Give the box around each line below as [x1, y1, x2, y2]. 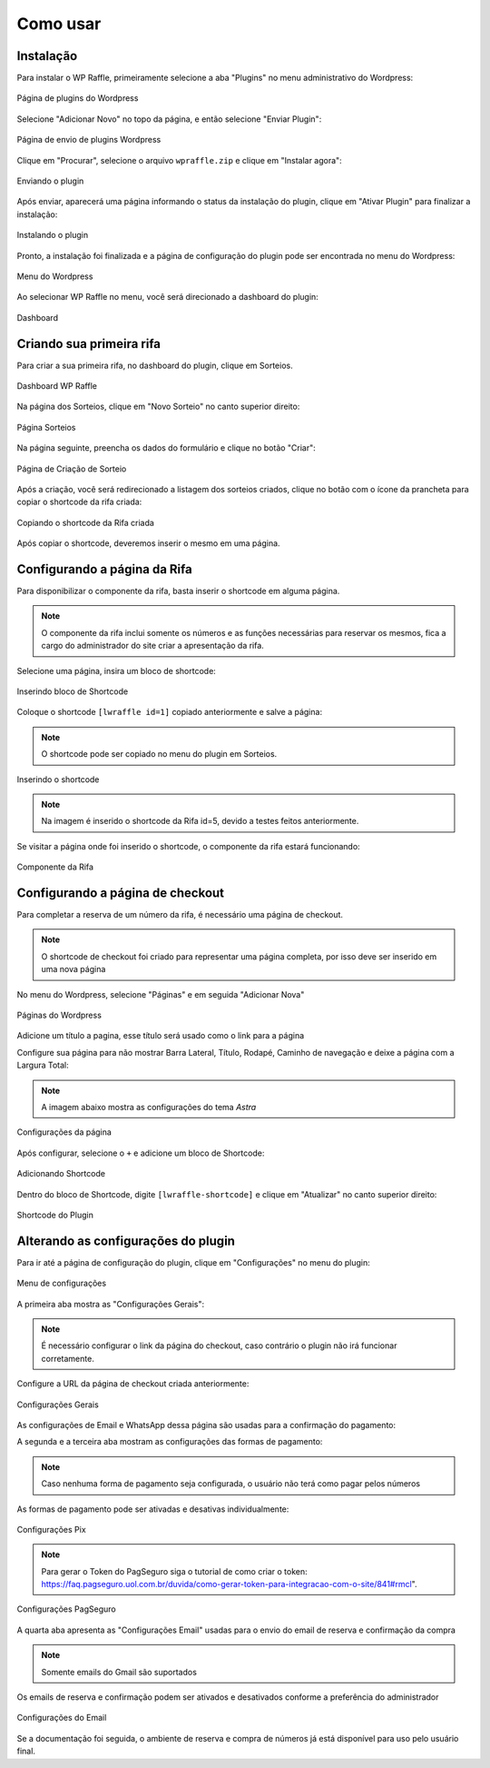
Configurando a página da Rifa [16, 561, 192, 577]
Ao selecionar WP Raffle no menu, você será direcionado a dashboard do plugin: [16, 292, 319, 303]
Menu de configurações [16, 1277, 107, 1289]
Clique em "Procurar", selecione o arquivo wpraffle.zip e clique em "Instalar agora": [16, 154, 342, 165]
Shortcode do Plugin [16, 1209, 94, 1220]
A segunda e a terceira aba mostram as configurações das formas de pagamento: [16, 1436, 323, 1447]
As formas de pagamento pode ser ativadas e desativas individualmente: [16, 1504, 289, 1515]
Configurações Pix [16, 1524, 86, 1535]
